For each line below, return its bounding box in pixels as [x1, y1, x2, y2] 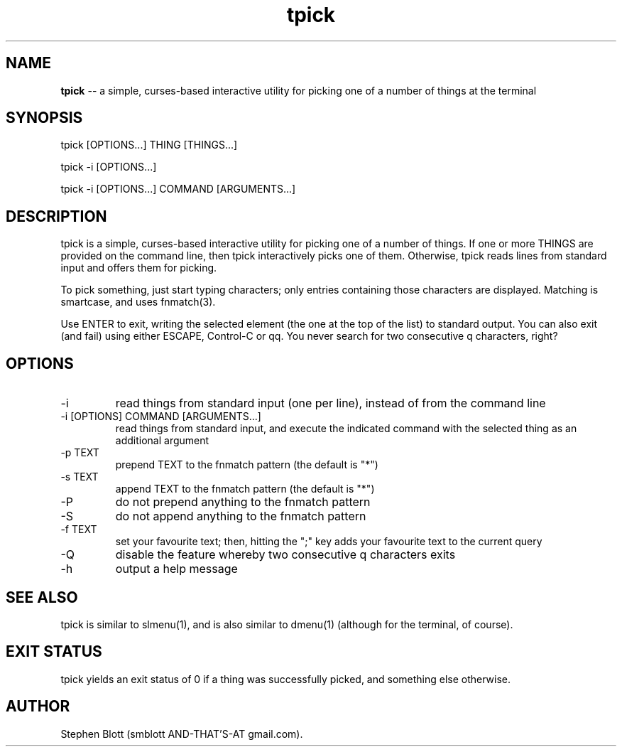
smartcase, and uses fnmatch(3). [60, 296, 216, 308]
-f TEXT [60, 523, 97, 536]
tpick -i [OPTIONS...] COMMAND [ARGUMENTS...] [60, 183, 296, 195]
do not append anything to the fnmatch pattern [115, 509, 366, 524]
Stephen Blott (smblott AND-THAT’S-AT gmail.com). [60, 727, 303, 740]
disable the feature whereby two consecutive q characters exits [115, 547, 456, 562]
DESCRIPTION [6, 207, 107, 225]
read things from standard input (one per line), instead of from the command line [115, 396, 546, 411]
